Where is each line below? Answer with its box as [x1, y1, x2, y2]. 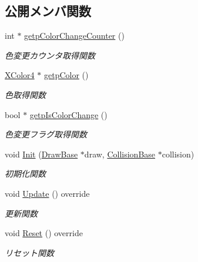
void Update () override [5, 187, 90, 199]
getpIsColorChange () [29, 108, 108, 120]
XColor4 [5, 69, 35, 81]
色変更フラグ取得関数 [5, 128, 87, 140]
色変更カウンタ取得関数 [5, 49, 95, 61]
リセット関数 [5, 246, 54, 258]
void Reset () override [5, 227, 83, 239]
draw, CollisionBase [84, 147, 156, 160]
